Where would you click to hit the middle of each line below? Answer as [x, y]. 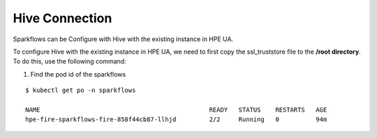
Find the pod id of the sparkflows [78, 74]
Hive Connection [62, 18]
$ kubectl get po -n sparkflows [81, 90]
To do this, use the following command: [69, 61]
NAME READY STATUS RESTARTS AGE [176, 109]
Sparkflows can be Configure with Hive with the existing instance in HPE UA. [123, 39]
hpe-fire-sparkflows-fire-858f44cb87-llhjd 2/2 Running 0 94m [176, 120]
